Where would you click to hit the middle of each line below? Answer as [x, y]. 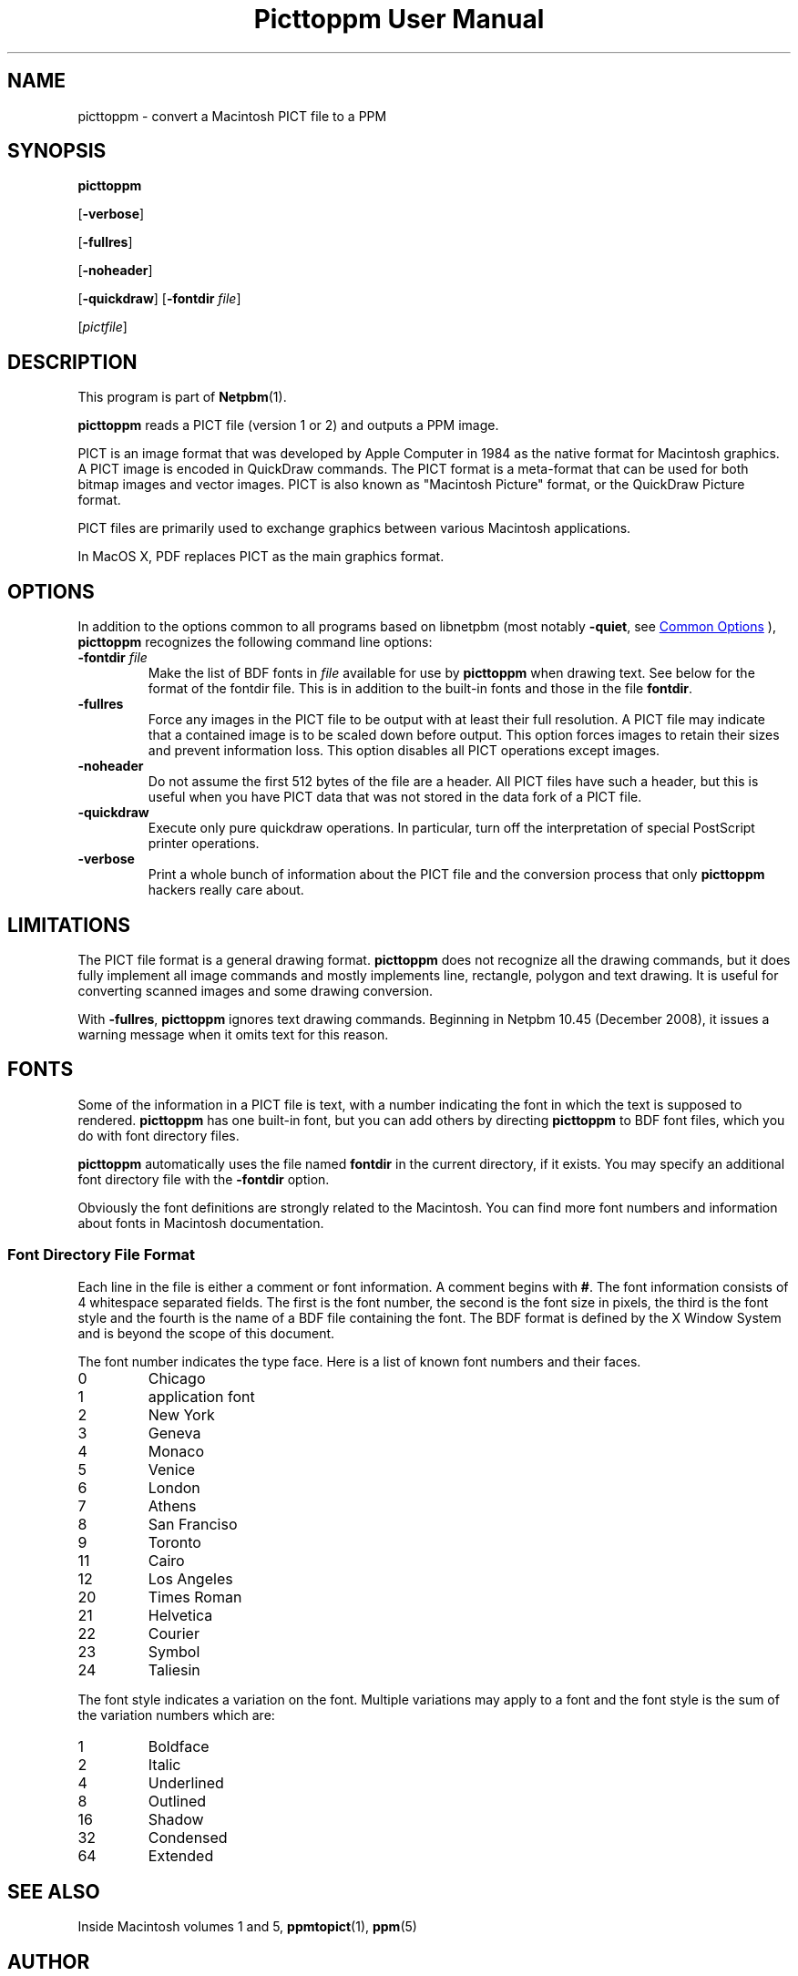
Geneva [174, 1433]
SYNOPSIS [57, 151]
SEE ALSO [54, 1891]
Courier [174, 1633]
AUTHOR [49, 1961]
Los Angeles [190, 1578]
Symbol [174, 1651]
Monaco [176, 1451]
